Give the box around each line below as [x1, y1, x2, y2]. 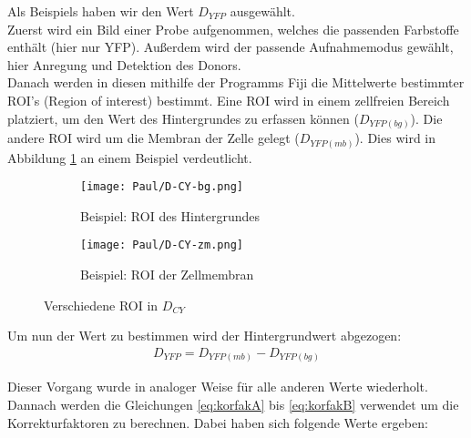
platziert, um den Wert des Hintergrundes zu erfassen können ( [7, 108, 359, 127]
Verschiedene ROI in [44, 295, 159, 314]
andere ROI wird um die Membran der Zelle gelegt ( [7, 128, 300, 148]
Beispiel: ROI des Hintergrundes [80, 206, 261, 225]
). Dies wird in [354, 128, 435, 148]
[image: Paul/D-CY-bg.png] [80, 180, 243, 194]
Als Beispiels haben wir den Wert [7, 2, 194, 20]
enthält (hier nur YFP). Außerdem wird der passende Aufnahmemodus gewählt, [7, 37, 454, 56]
